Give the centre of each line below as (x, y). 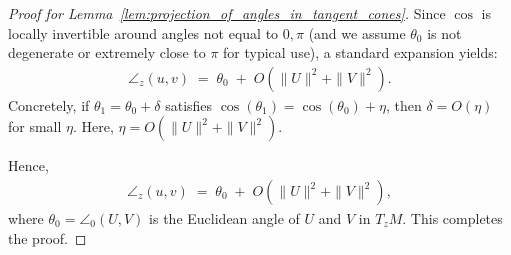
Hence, (28, 165)
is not (444, 32)
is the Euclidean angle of (224, 218)
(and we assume (357, 32)
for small (35, 126)
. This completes (452, 218)
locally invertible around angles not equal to (143, 32)
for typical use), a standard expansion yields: (360, 52)
